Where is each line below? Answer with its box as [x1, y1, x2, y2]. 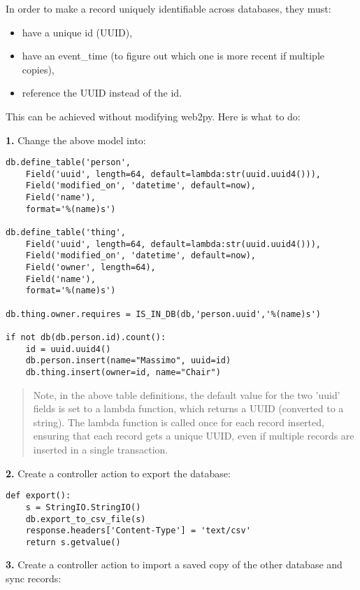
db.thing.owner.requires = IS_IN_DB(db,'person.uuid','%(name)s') [6, 309, 322, 319]
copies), [22, 62, 55, 76]
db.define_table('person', [6, 157, 131, 168]
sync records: [6, 571, 62, 586]
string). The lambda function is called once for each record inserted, [33, 414, 324, 429]
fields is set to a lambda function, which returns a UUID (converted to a [33, 401, 344, 416]
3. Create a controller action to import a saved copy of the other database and [6, 557, 343, 572]
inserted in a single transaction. [33, 442, 168, 456]
